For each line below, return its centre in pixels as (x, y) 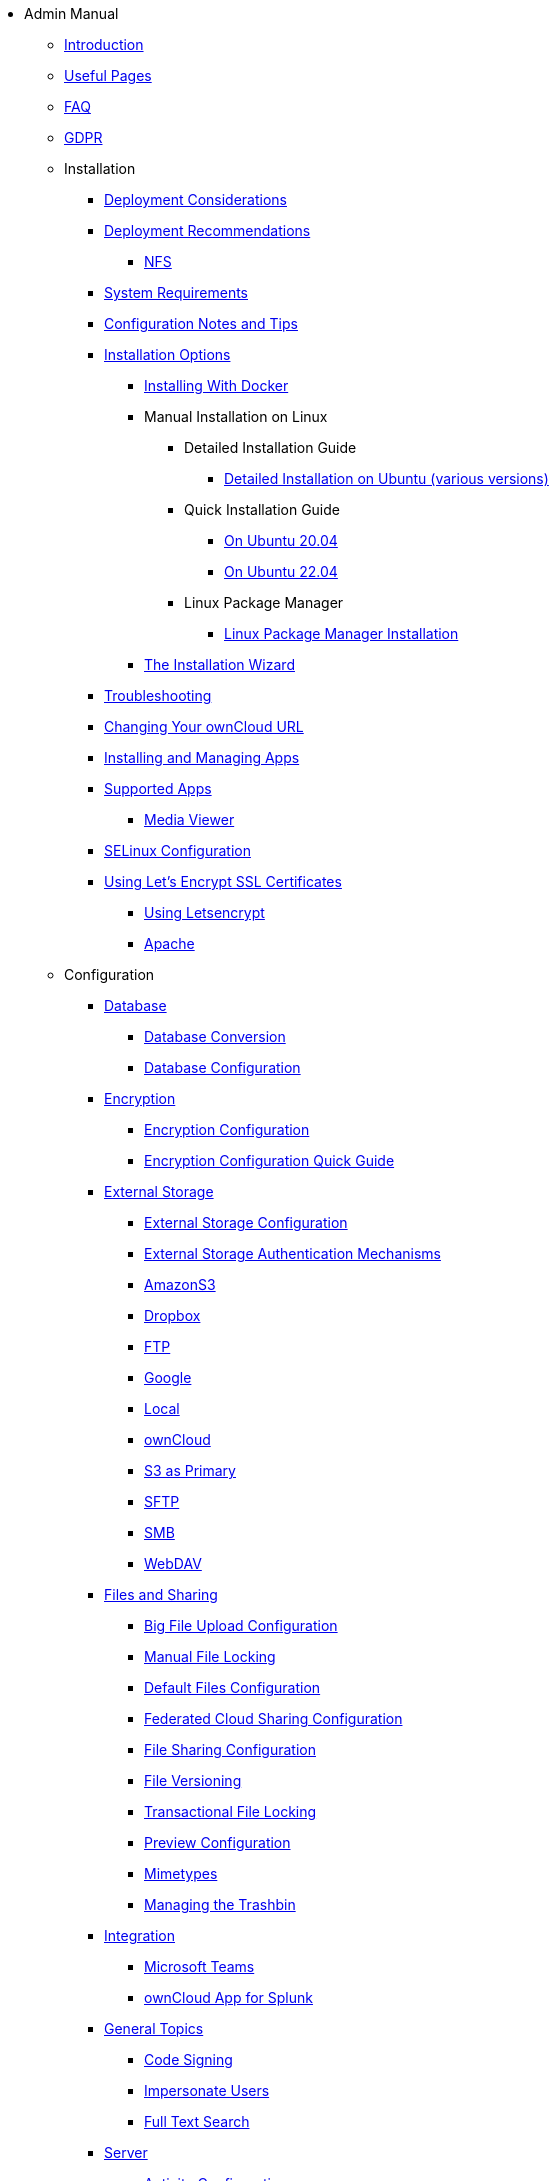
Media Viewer (189, 819)
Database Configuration (222, 1067)
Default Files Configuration (232, 1687)
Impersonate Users (207, 2090)
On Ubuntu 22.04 (281, 571)
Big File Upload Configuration (241, 1625)
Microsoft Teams (199, 1966)
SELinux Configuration (177, 850)
